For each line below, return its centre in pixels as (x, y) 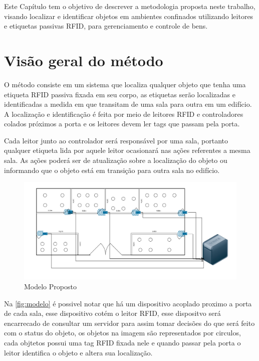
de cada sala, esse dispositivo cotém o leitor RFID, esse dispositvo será (112, 313)
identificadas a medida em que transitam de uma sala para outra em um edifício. (128, 104)
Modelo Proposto (50, 287)
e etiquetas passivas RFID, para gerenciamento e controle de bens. (106, 26)
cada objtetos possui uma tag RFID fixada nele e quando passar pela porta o (122, 342)
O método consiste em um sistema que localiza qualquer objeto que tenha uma (125, 84)
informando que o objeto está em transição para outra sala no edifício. (112, 170)
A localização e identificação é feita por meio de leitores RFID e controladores (124, 114)
